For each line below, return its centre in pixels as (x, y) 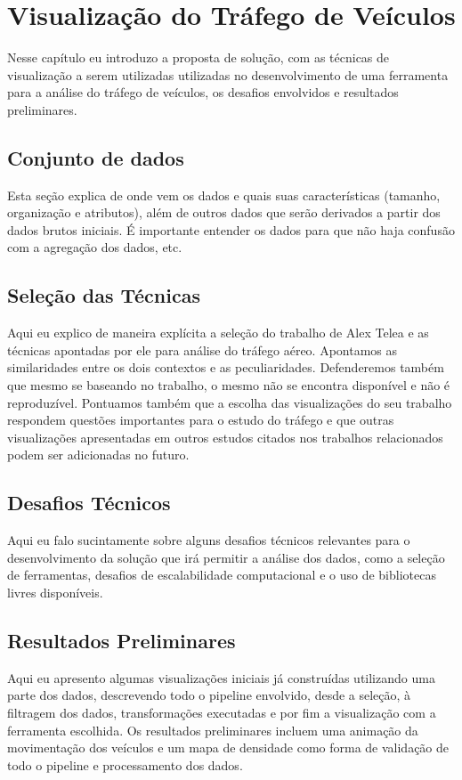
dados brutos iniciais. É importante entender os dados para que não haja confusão (231, 229)
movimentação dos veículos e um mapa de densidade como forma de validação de (228, 747)
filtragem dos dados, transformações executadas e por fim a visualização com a (222, 712)
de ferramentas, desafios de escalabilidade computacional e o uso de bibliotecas (222, 575)
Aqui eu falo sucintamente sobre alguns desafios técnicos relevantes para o (209, 540)
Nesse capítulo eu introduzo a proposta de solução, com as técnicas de (199, 57)
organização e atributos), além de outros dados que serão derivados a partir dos (224, 212)
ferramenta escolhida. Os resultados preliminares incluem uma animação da (213, 730)
